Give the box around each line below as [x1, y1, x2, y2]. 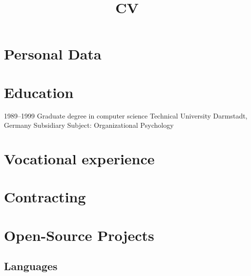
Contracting [4, 187, 86, 207]
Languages [4, 258, 58, 274]
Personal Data [4, 44, 102, 64]
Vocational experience [4, 149, 155, 169]
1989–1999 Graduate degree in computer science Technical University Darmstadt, [4, 110, 248, 120]
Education [4, 82, 74, 102]
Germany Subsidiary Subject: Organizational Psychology [4, 120, 174, 130]
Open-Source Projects [4, 225, 154, 245]
